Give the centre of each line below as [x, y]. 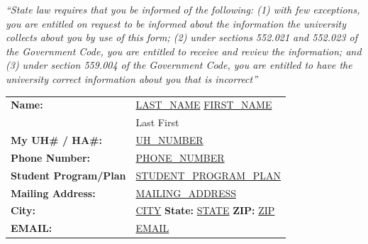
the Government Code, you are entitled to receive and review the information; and [184, 51]
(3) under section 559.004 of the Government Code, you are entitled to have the [179, 65]
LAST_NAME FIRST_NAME [204, 105]
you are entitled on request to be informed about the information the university [176, 23]
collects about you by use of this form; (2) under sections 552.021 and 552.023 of [182, 37]
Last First [157, 122]
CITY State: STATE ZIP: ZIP [205, 210]
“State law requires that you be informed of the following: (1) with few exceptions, [183, 9]
